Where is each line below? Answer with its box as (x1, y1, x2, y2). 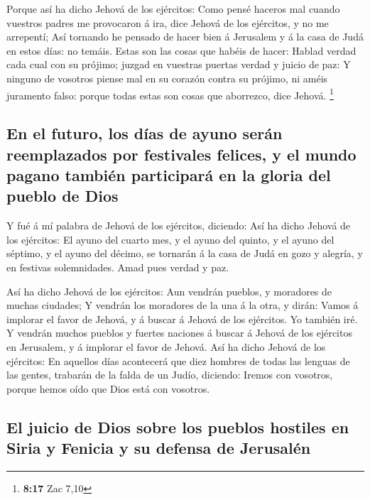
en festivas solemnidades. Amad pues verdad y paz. (6, 259, 229, 274)
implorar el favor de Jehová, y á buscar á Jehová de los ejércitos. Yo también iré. (6, 311, 358, 326)
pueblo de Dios (6, 185, 119, 207)
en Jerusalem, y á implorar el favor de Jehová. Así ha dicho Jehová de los (6, 339, 326, 354)
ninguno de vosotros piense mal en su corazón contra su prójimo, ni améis (6, 70, 328, 85)
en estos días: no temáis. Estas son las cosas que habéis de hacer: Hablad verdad (6, 43, 357, 58)
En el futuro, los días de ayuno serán (6, 122, 283, 144)
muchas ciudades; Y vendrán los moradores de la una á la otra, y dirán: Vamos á (6, 298, 359, 312)
